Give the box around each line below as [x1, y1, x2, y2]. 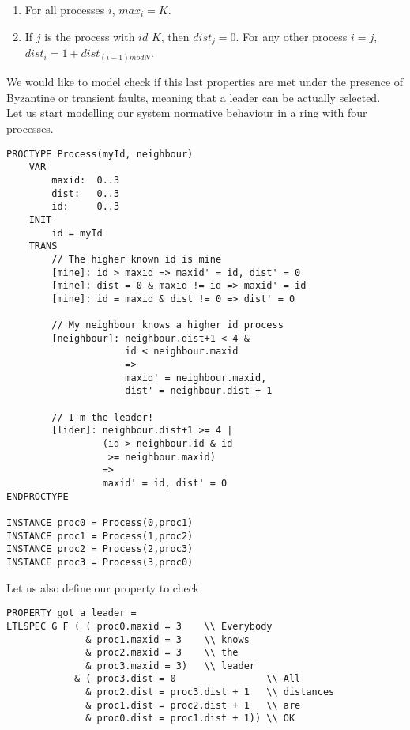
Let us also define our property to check [6, 579, 199, 596]
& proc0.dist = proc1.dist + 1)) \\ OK [85, 713, 295, 724]
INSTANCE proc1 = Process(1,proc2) [6, 530, 194, 542]
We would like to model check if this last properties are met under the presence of [6, 74, 404, 90]
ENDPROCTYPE [6, 490, 69, 502]
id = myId [51, 227, 103, 239]
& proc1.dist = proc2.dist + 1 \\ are [85, 699, 301, 711]
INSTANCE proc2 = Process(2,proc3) [6, 543, 194, 555]
